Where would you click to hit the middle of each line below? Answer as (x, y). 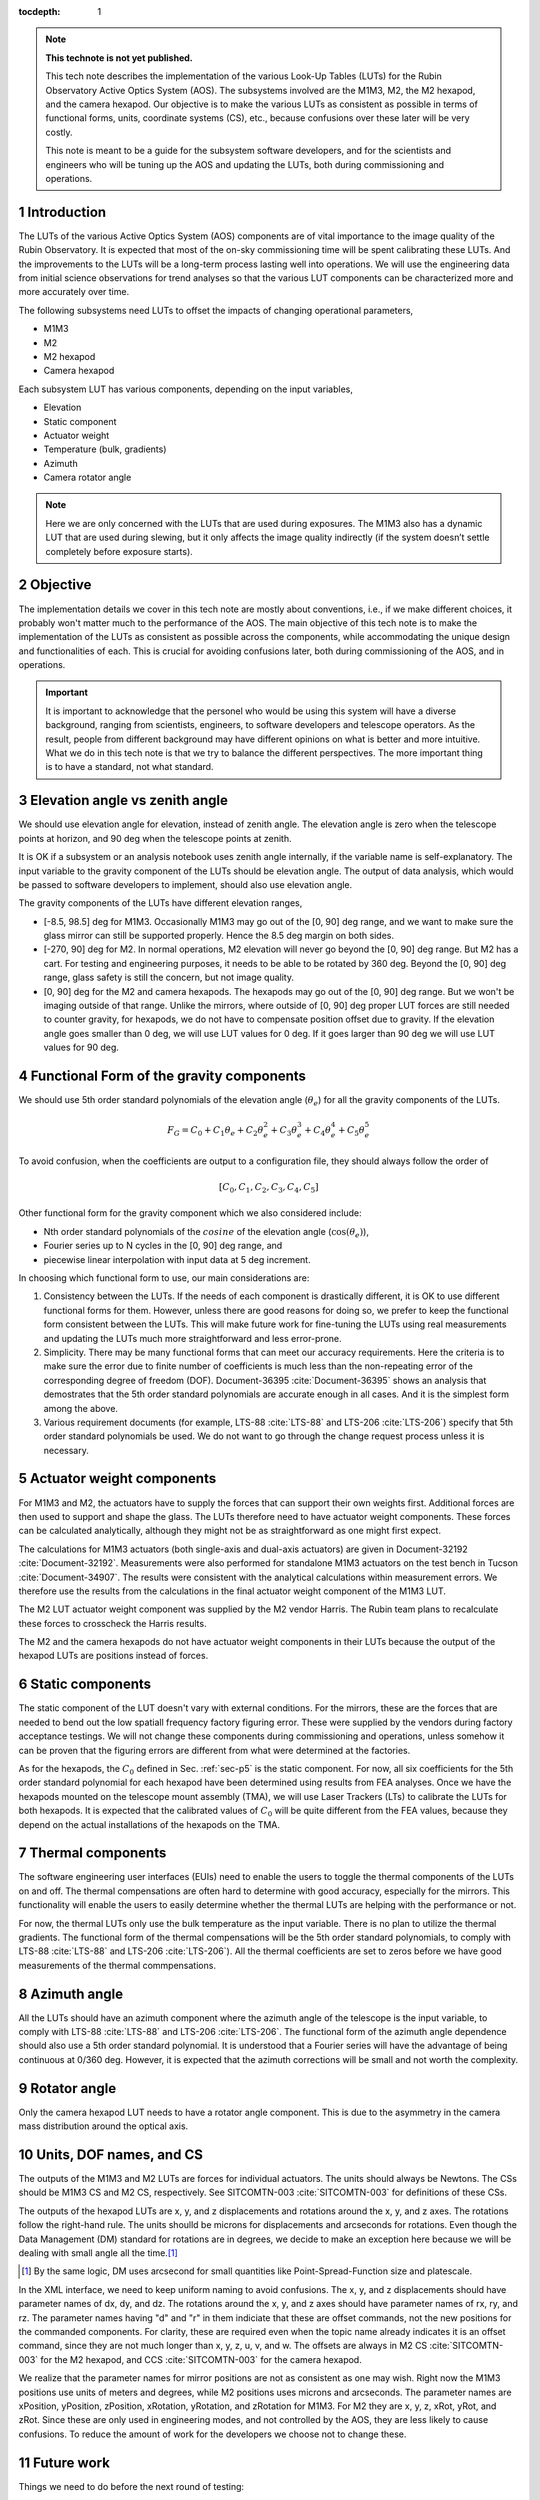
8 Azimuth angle (71, 1993)
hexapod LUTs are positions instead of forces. (113, 1656)
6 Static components (85, 1684)
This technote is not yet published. (119, 57)
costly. (59, 132)
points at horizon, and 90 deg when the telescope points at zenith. (155, 838)
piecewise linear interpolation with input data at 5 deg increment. (177, 1259)
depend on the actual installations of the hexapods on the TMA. (149, 1824)
